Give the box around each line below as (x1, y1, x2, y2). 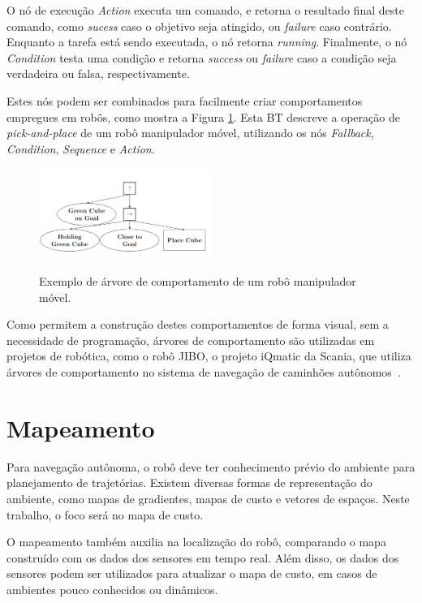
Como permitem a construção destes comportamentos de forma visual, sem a (6, 316, 389, 333)
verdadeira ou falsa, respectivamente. (6, 65, 190, 82)
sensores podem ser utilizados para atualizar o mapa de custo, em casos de (6, 565, 377, 582)
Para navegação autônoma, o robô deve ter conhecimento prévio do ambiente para (6, 458, 416, 475)
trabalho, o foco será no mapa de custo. (6, 506, 204, 523)
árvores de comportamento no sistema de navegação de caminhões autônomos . (6, 364, 401, 381)
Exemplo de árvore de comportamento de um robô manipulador (39, 273, 356, 290)
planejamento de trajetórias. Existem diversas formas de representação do (6, 474, 372, 491)
